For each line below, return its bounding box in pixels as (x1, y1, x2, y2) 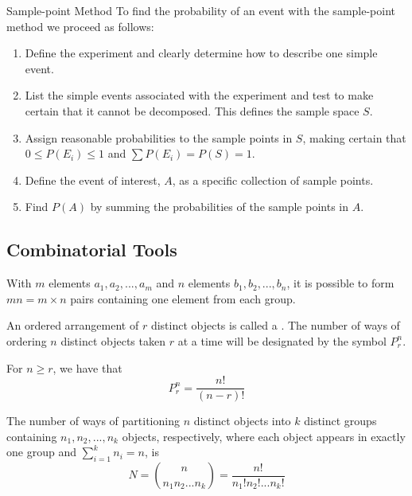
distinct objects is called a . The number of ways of (150, 317, 400, 334)
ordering (6, 332, 47, 349)
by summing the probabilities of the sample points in (90, 198, 349, 215)
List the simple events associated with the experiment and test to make (25, 87, 374, 103)
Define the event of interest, (25, 171, 161, 188)
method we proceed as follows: (6, 18, 154, 34)
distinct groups (304, 412, 377, 429)
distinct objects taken (60, 332, 165, 349)
